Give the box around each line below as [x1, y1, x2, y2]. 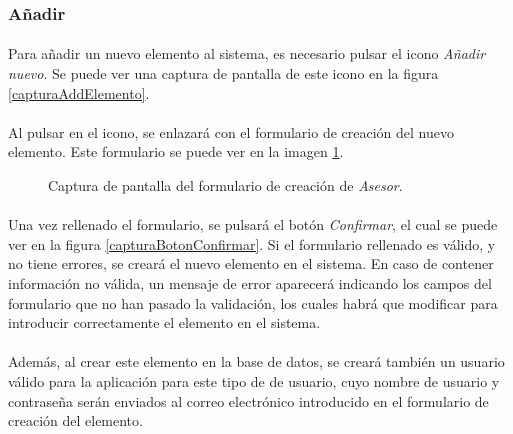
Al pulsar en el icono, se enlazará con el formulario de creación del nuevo [8, 121, 454, 142]
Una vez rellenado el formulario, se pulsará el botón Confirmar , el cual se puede [8, 214, 498, 235]
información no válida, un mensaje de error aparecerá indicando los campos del [8, 272, 492, 293]
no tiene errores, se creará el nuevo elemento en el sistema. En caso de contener [8, 253, 494, 274]
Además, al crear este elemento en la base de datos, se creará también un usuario [8, 351, 505, 372]
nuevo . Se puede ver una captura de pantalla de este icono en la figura [8, 63, 439, 84]
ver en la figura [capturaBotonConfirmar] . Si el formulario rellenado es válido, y [8, 233, 496, 254]
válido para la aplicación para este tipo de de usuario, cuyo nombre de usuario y [8, 370, 500, 391]
